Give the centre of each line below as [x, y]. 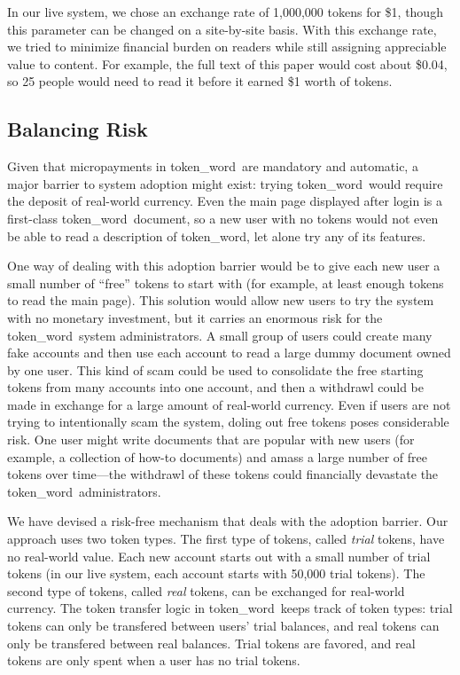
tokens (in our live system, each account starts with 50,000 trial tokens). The [216, 573]
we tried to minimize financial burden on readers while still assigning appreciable [227, 47]
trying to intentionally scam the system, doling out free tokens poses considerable [228, 422]
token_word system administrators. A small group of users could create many [220, 335]
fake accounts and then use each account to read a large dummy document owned [229, 353]
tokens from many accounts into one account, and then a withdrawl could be [216, 387]
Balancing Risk [78, 129]
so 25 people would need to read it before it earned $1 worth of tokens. [200, 81]
